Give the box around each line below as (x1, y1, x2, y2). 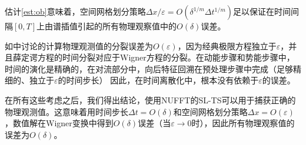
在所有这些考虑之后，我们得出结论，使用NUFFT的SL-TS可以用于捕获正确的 (5, 93, 296, 106)
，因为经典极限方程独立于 (177, 39, 277, 52)
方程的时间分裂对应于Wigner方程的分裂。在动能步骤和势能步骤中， (37, 51, 295, 63)
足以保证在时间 (233, 5, 291, 17)
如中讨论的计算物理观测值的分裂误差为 (5, 39, 153, 52)
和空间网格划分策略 (173, 105, 248, 117)
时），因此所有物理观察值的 (191, 117, 295, 129)
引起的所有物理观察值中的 (78, 20, 177, 32)
